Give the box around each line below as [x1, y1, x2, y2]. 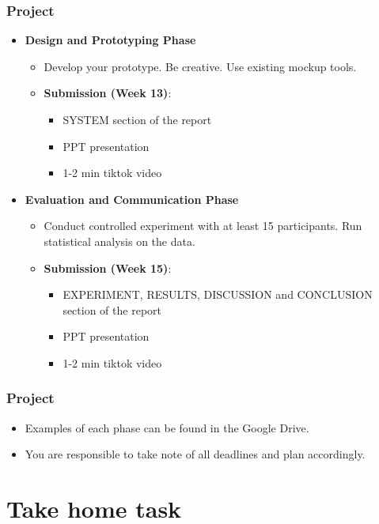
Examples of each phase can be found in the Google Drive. [25, 419, 309, 435]
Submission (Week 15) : [44, 259, 172, 276]
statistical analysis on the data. [44, 232, 195, 249]
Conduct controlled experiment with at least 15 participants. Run [44, 217, 362, 234]
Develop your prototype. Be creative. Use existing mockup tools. [44, 58, 357, 74]
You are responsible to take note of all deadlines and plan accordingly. [25, 446, 366, 462]
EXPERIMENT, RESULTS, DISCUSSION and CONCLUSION [63, 286, 373, 303]
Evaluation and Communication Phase [25, 190, 239, 207]
